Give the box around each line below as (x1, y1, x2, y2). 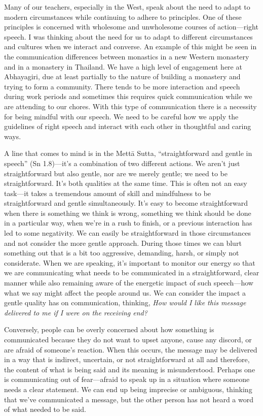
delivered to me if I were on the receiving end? (4, 307, 147, 317)
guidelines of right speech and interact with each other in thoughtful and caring (4, 121, 251, 132)
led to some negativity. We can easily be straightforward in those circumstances (4, 228, 251, 238)
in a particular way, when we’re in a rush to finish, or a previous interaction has (4, 217, 252, 228)
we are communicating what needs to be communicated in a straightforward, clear (4, 267, 259, 278)
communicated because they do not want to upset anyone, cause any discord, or (4, 334, 252, 344)
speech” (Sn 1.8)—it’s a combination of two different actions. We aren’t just (4, 157, 240, 168)
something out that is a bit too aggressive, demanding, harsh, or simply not (4, 247, 239, 258)
